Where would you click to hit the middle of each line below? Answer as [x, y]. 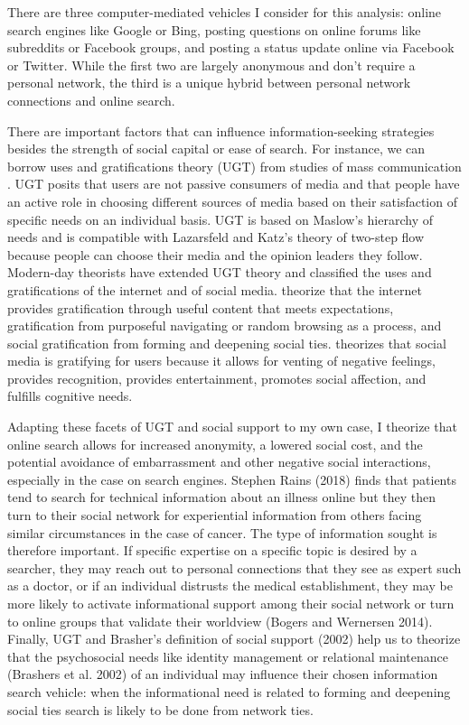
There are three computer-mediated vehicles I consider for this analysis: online [225, 12]
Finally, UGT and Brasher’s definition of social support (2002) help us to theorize [234, 639]
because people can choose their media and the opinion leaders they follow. [215, 254]
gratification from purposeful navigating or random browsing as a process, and [225, 325]
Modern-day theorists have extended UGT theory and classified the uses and [220, 272]
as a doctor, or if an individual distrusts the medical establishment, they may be [230, 586]
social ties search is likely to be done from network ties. [160, 709]
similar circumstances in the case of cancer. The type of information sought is [222, 532]
